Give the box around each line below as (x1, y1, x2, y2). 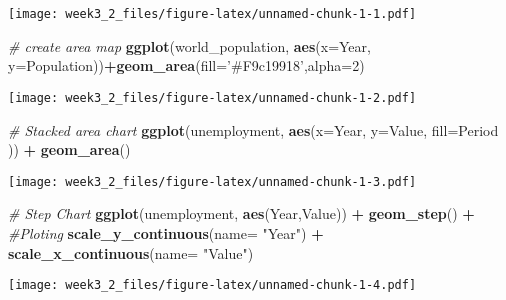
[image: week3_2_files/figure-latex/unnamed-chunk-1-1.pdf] (8, 7, 417, 21)
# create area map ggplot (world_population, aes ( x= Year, (8, 35, 371, 56)
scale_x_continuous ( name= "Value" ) (8, 242, 254, 263)
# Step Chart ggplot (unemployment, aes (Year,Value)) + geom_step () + (8, 203, 475, 224)
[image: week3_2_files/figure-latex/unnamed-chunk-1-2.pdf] (8, 90, 417, 105)
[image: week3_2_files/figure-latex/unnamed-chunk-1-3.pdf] (8, 174, 417, 189)
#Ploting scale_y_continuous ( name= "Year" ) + (8, 222, 324, 243)
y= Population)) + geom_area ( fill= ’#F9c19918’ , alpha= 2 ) (8, 55, 365, 76)
